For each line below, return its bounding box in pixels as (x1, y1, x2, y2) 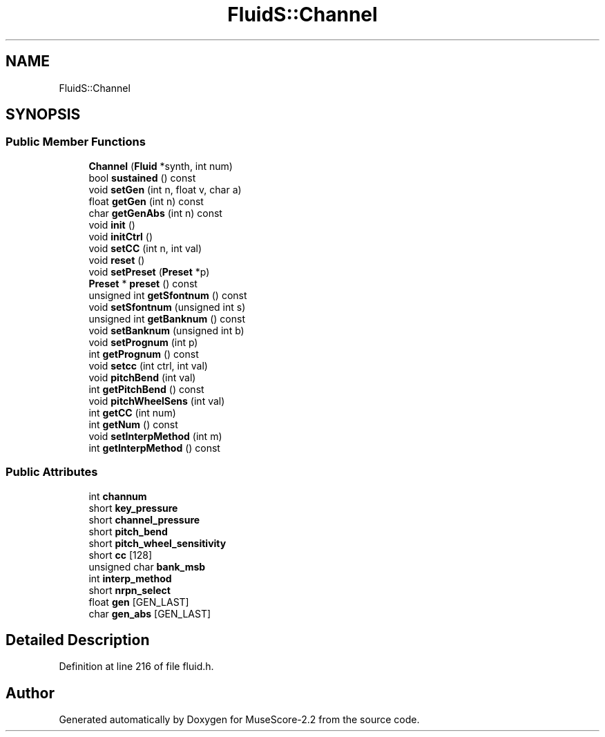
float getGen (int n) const (88, 195, 204, 207)
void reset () (88, 253, 145, 266)
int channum (88, 490, 147, 502)
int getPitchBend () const (88, 383, 204, 395)
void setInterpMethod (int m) (88, 430, 222, 442)
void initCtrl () (88, 230, 153, 242)
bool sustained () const (88, 171, 196, 184)
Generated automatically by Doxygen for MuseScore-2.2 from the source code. (59, 714, 420, 726)
